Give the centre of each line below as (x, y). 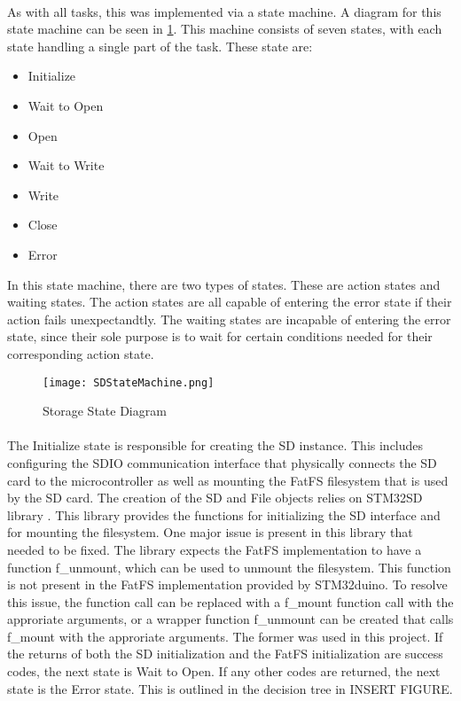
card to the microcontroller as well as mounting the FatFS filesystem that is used (228, 480)
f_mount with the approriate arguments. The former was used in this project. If (225, 636)
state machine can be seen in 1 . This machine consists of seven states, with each (225, 29)
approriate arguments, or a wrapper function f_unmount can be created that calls (230, 619)
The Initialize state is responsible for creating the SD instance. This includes (215, 445)
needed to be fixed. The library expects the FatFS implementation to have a (215, 549)
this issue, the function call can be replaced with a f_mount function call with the (230, 601)
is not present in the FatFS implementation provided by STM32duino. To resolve (227, 584)
